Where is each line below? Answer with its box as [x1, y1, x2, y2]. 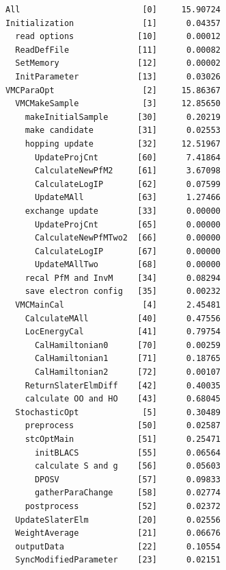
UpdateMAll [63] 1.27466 [34, 193, 221, 203]
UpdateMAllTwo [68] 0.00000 [34, 260, 221, 270]
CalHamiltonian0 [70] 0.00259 [34, 340, 221, 350]
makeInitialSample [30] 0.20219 [25, 112, 221, 122]
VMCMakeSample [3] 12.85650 [15, 99, 221, 109]
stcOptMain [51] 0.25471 [25, 434, 221, 444]
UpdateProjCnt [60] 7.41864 [34, 152, 221, 162]
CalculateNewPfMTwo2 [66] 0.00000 [34, 233, 221, 243]
